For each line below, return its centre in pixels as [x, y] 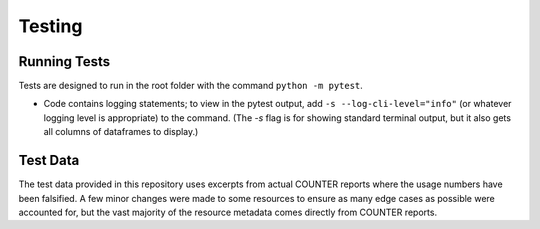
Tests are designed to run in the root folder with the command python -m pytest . [191, 86]
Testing [50, 26]
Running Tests [64, 61]
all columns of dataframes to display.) [121, 132]
